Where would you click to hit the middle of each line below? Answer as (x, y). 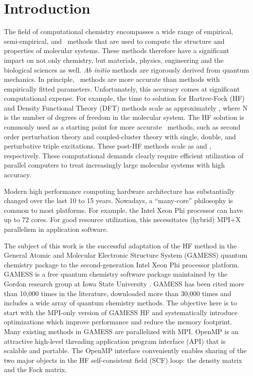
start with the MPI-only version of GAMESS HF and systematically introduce (121, 312)
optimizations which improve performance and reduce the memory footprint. (118, 322)
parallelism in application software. (56, 229)
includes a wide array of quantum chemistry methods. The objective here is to (120, 303)
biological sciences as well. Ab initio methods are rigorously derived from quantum (126, 69)
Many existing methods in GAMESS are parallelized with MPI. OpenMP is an (121, 331)
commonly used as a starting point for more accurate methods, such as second (122, 127)
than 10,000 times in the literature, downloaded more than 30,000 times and (118, 293)
